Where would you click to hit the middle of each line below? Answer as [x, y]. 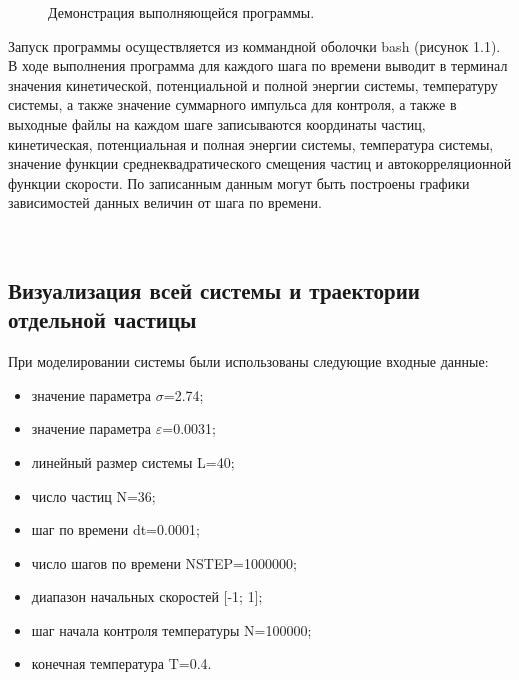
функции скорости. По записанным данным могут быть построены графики [239, 182]
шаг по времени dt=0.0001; [115, 529]
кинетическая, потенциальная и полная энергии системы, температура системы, [251, 143]
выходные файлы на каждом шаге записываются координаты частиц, [217, 123]
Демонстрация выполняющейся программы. [181, 12]
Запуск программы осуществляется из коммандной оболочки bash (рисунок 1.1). [254, 45]
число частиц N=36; [93, 495]
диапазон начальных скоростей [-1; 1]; [147, 596]
